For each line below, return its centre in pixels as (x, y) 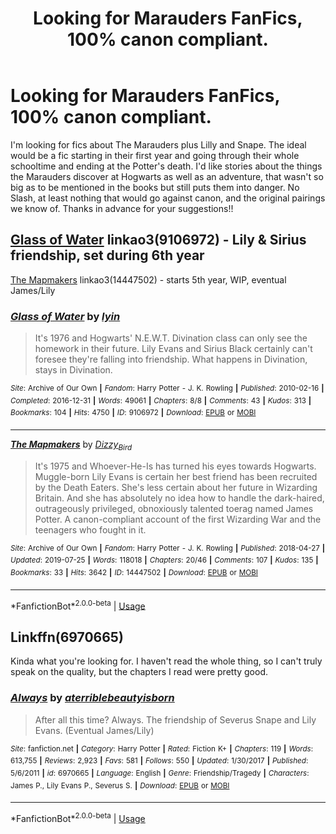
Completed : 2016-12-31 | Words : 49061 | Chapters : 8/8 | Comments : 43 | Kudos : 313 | (161, 400)
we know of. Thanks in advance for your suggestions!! (122, 208)
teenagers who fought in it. (90, 529)
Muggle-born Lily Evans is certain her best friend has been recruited (176, 476)
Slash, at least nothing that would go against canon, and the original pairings (168, 198)
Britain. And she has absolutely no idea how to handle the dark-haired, (179, 498)
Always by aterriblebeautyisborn (92, 698)
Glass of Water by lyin (65, 316)
